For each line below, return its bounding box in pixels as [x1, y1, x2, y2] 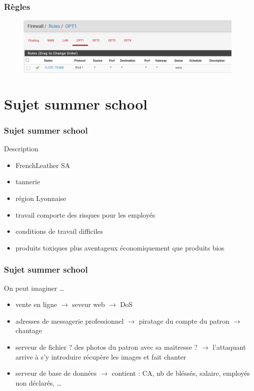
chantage [15, 325, 42, 335]
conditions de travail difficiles [15, 226, 103, 236]
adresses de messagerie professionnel [15, 315, 124, 326]
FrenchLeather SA [15, 160, 70, 170]
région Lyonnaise [15, 193, 66, 203]
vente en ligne [15, 299, 57, 309]
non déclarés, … [15, 377, 62, 388]
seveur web [72, 299, 105, 309]
